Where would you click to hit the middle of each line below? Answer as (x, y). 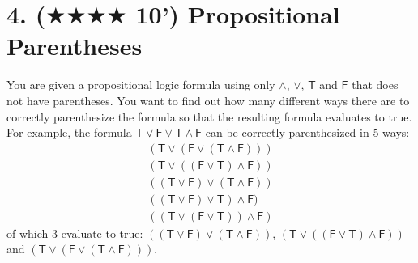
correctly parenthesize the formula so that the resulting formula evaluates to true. (209, 116)
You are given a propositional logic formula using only (141, 85)
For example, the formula (69, 132)
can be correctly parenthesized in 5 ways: (307, 132)
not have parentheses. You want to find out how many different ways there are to (208, 100)
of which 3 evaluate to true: (75, 233)
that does (375, 85)
